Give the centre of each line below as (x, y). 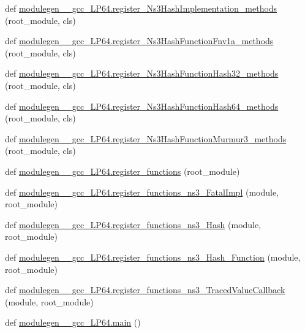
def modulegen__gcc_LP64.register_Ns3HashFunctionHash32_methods (142, 73)
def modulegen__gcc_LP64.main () (73, 322)
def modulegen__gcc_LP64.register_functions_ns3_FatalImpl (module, (142, 192)
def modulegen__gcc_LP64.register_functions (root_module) (122, 171)
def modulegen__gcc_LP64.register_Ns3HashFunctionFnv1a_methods (139, 41)
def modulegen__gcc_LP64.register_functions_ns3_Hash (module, (133, 224)
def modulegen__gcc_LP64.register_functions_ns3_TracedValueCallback (145, 290)
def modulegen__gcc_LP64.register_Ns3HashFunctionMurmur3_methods (146, 138)
